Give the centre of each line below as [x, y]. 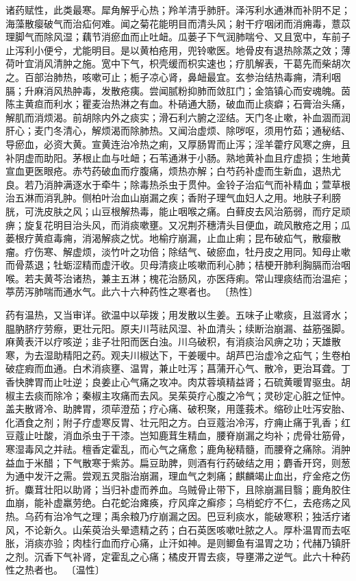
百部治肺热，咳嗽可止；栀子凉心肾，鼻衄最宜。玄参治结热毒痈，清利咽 [182, 76]
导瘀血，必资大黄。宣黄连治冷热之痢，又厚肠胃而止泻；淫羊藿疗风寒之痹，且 [178, 144]
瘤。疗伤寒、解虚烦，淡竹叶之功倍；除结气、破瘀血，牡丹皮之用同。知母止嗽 [178, 251]
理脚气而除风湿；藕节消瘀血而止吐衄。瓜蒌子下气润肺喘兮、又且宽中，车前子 [178, 37]
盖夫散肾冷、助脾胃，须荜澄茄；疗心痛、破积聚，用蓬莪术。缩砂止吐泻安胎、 [178, 409]
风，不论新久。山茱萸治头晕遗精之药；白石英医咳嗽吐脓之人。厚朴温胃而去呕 [178, 529]
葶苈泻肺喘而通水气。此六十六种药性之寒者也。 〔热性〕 [132, 292]
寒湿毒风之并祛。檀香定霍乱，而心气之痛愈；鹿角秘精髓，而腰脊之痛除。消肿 [178, 449]
